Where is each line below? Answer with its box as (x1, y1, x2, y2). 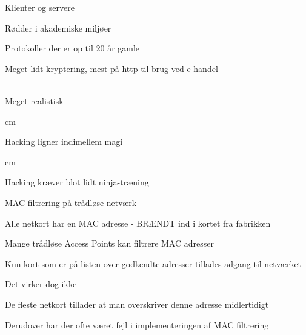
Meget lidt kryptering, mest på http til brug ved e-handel (5, 62, 218, 75)
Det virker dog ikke (5, 277, 77, 290)
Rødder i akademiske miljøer (5, 21, 111, 34)
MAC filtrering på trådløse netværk (5, 196, 137, 208)
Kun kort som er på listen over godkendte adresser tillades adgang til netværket (5, 257, 302, 270)
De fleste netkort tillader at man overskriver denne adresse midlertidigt (5, 297, 269, 310)
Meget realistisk (5, 94, 64, 107)
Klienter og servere (5, 1, 75, 13)
